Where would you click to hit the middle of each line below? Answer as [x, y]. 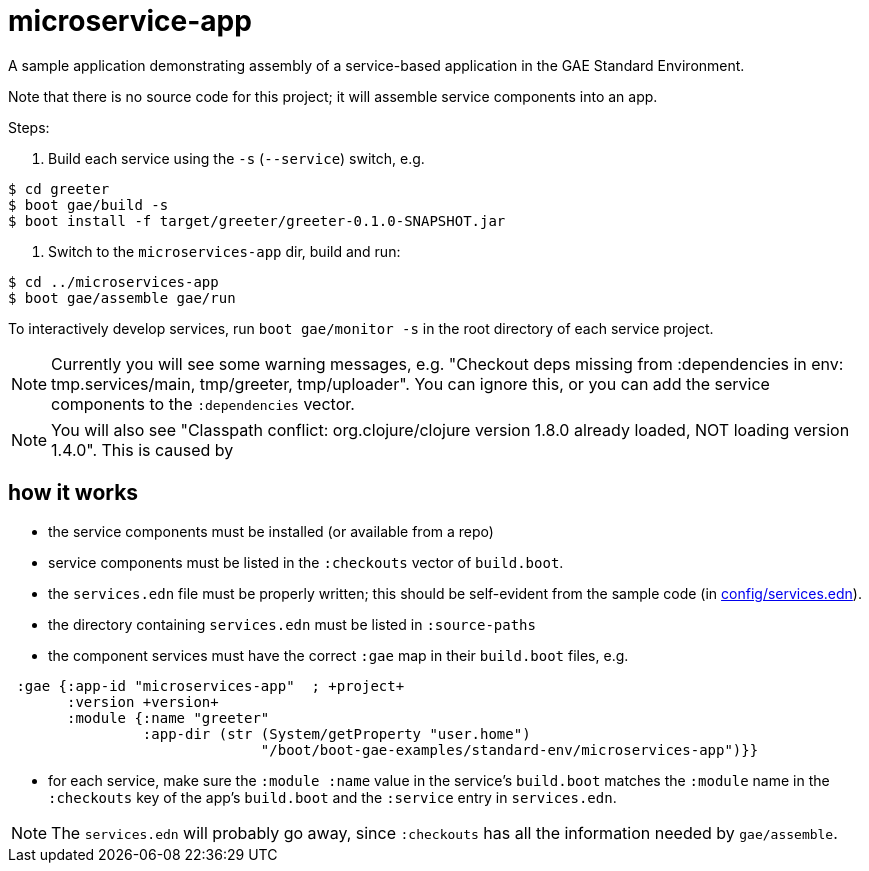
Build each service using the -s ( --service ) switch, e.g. [236, 158]
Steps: [29, 127]
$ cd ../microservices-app [113, 281]
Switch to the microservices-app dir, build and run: [224, 251]
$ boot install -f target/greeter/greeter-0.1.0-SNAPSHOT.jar [257, 220]
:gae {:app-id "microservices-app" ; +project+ [210, 685]
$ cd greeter [59, 188]
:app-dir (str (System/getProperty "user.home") [336, 733]
